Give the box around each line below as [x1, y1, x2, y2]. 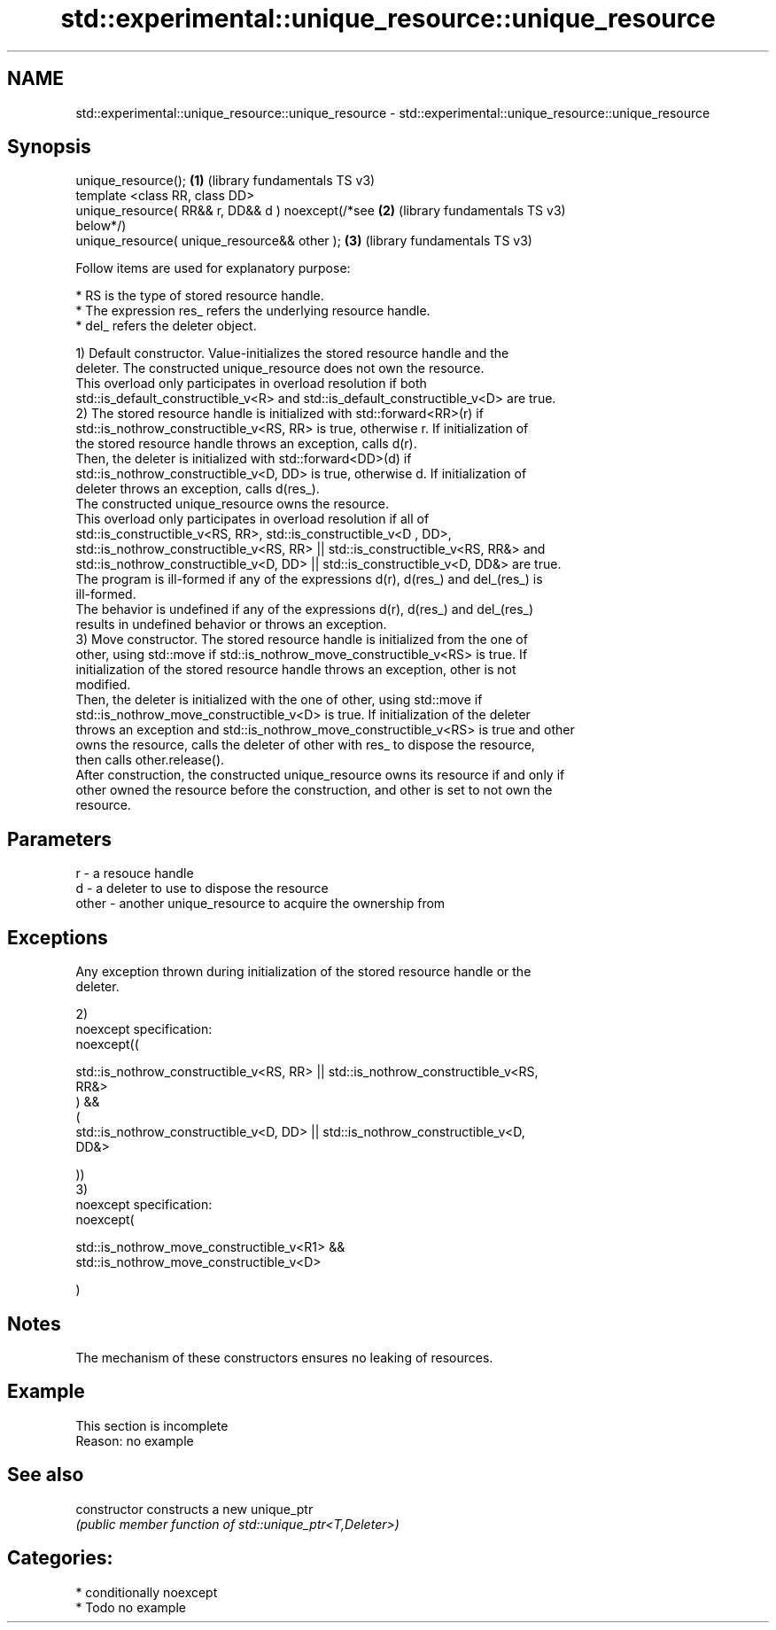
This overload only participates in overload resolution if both [75, 376, 427, 392]
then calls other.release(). [75, 752, 225, 768]
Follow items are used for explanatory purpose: [75, 260, 351, 276]
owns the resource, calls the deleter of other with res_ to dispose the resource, [75, 737, 535, 753]
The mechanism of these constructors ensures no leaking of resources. [75, 1349, 493, 1365]
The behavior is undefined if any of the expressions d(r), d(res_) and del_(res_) [75, 602, 534, 617]
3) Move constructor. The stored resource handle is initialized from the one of [75, 632, 528, 648]
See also [7, 1463, 84, 1486]
